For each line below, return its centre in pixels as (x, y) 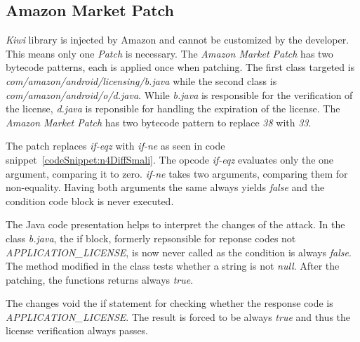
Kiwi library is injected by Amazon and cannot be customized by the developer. (178, 40)
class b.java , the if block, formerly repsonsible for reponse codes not (151, 238)
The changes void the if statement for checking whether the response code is (169, 303)
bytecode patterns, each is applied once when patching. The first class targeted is (180, 67)
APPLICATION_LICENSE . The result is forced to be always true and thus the (178, 316)
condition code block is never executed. (90, 200)
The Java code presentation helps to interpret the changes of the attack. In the (175, 224)
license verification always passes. (77, 330)
